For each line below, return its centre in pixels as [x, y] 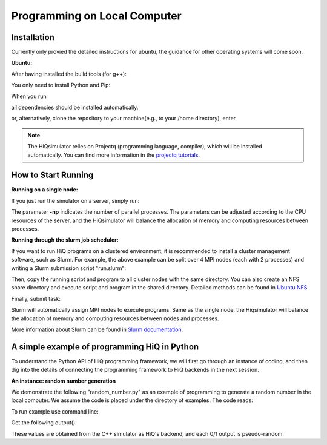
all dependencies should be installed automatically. [75, 107]
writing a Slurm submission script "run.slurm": [69, 268]
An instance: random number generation [64, 381]
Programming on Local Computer [96, 16]
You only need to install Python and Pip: [61, 85]
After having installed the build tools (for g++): [69, 74]
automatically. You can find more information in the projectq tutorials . [114, 155]
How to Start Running [52, 175]
